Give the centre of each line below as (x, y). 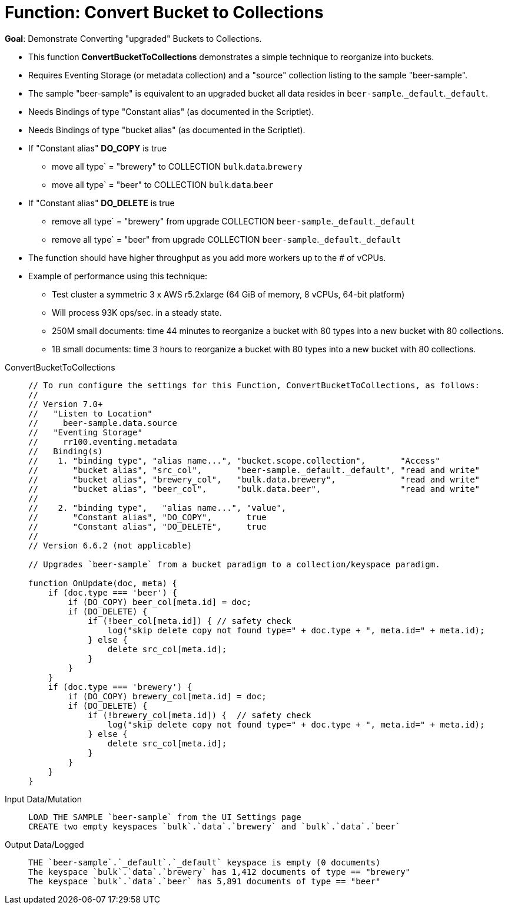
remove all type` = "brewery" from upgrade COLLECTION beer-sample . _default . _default (234, 221)
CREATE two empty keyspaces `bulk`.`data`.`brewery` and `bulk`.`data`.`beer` (215, 826)
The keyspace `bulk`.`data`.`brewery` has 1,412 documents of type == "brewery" (220, 872)
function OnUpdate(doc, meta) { (103, 583)
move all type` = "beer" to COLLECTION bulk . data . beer (163, 184)
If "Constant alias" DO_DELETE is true (102, 203)
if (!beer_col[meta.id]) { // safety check (190, 621)
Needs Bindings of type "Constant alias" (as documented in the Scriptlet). (171, 111)
